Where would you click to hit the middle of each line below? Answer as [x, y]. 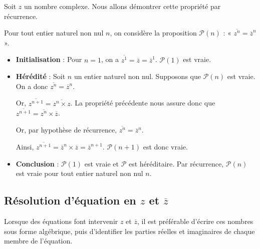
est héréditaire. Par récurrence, [176, 163]
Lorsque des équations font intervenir [61, 221]
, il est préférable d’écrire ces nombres [195, 221]
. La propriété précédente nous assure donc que [143, 103]
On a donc [32, 86]
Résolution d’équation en [70, 200]
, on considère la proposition [153, 33]
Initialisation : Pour [49, 59]
